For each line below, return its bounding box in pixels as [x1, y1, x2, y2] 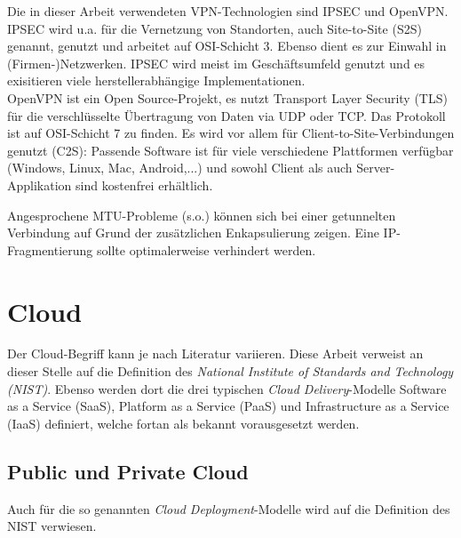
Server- [356, 158, 395, 177]
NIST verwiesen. [7, 517, 97, 535]
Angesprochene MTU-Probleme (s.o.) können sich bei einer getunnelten [7, 205, 396, 224]
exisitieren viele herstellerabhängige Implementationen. [7, 71, 306, 90]
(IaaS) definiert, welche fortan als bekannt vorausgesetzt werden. [7, 414, 360, 432]
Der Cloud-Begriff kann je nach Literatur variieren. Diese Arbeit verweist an [7, 344, 424, 363]
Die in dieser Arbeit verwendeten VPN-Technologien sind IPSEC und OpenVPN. [7, 2, 449, 20]
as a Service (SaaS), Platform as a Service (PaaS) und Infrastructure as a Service [7, 397, 449, 415]
